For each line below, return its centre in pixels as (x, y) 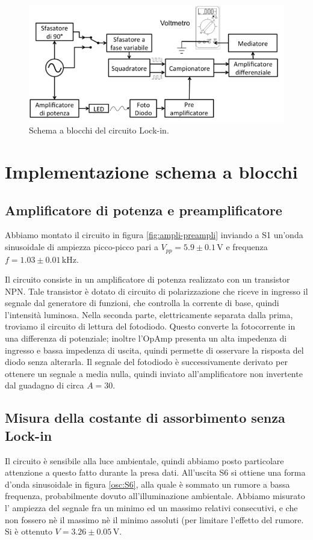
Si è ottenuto (29, 531)
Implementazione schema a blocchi (151, 172)
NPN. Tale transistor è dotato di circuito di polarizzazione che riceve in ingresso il (156, 291)
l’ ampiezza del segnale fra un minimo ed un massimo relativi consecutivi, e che (151, 508)
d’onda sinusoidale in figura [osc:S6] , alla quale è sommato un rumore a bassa (147, 484)
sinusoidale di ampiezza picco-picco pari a (82, 247)
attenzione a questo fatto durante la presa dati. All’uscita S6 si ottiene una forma (155, 472)
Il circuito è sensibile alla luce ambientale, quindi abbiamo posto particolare (144, 460)
